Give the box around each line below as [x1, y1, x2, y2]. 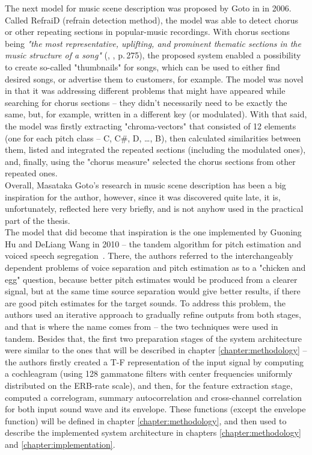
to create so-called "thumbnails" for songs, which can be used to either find [5, 60, 280, 73]
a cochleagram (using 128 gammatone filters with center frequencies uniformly [5, 367, 293, 380]
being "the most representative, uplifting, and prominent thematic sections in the [5, 37, 301, 49]
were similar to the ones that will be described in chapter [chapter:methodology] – [5, 344, 307, 356]
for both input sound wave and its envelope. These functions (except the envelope [5, 403, 306, 415]
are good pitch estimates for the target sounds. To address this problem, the [5, 296, 286, 309]
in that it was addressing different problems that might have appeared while [5, 84, 286, 97]
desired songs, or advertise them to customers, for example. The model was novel [5, 72, 304, 85]
